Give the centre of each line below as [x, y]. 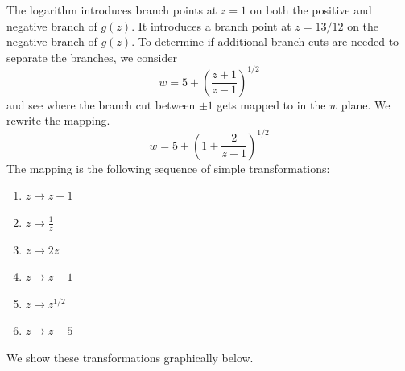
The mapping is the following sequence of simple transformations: [168, 168]
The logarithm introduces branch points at [112, 10]
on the [363, 25]
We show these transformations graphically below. [130, 357]
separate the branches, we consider [92, 57]
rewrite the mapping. [58, 120]
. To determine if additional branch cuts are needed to [265, 41]
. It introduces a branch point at [211, 25]
